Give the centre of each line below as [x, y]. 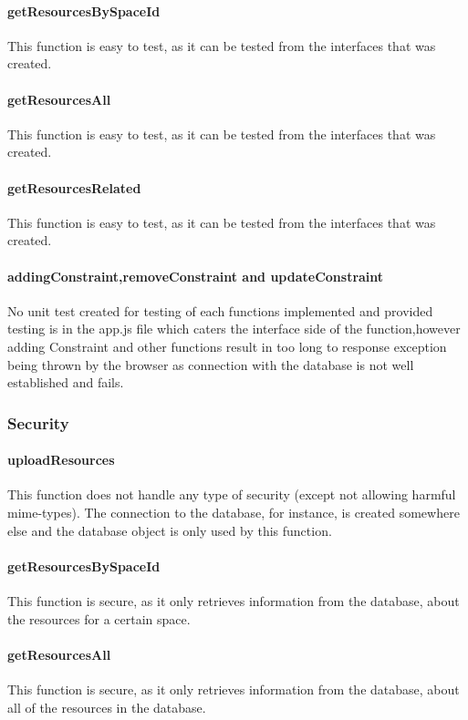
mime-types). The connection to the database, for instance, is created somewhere [234, 512]
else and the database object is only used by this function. [170, 530]
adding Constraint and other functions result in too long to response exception [227, 346]
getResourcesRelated [74, 187]
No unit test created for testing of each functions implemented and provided [220, 310]
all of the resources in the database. [107, 707]
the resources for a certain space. [99, 618]
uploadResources [61, 460]
